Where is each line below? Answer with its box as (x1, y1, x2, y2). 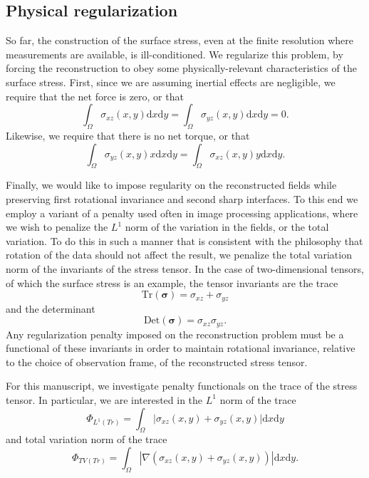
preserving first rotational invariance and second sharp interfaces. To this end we (6, 191, 358, 206)
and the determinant (6, 301, 95, 316)
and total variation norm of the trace (6, 432, 167, 447)
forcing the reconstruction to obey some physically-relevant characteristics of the (6, 61, 357, 76)
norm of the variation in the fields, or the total (125, 219, 329, 234)
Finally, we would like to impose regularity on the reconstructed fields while (6, 177, 337, 192)
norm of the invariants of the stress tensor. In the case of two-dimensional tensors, (6, 261, 364, 276)
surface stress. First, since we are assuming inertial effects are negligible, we (6, 74, 336, 89)
